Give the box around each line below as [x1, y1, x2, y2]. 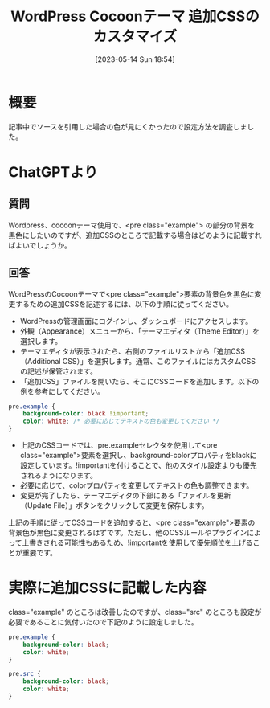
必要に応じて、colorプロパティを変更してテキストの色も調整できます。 [19, 481, 254, 490]
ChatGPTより [8, 162, 98, 181]
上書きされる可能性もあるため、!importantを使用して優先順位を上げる [22, 538, 253, 547]
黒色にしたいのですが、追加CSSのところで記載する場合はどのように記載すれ [8, 230, 262, 239]
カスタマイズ [92, 27, 178, 46]
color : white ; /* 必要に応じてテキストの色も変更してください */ [22, 417, 220, 426]
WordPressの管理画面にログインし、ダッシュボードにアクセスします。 [19, 316, 253, 325]
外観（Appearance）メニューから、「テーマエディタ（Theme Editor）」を [19, 326, 260, 336]
